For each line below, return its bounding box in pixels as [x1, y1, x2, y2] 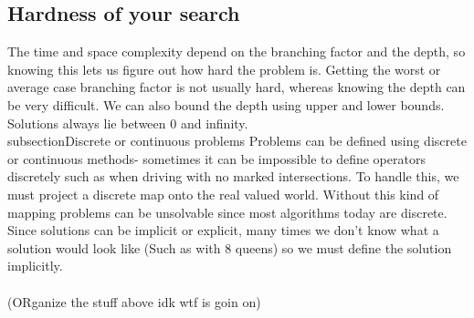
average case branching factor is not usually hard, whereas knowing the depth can [7, 77, 466, 97]
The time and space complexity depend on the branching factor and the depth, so [7, 42, 466, 61]
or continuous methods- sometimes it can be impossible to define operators [7, 149, 426, 168]
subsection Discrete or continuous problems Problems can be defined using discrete [7, 131, 467, 150]
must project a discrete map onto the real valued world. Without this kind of [7, 184, 439, 203]
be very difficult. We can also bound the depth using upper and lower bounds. [7, 95, 445, 114]
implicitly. [7, 256, 63, 275]
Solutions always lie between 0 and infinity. [7, 113, 248, 132]
